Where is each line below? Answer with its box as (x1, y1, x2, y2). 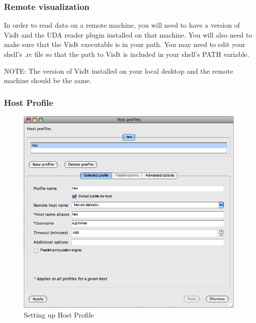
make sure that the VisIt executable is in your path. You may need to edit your (4, 39, 246, 49)
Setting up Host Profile (24, 309, 94, 320)
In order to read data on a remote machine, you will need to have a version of (4, 20, 240, 30)
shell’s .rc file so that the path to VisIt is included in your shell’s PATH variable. (4, 49, 250, 59)
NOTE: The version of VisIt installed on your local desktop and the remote (4, 65, 233, 76)
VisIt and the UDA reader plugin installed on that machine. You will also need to (4, 29, 253, 40)
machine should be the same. (4, 75, 92, 86)
